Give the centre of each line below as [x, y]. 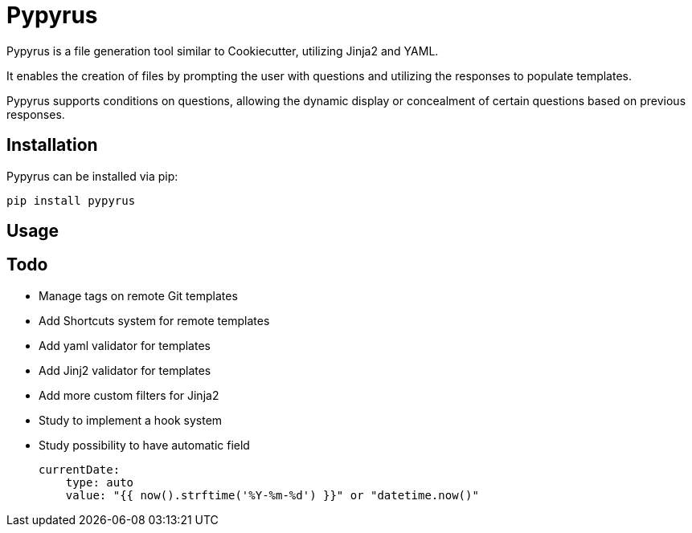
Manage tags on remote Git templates [138, 295]
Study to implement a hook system [131, 420]
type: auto [100, 482]
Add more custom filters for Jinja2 [129, 395]
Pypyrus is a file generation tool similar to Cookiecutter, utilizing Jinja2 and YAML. [223, 51]
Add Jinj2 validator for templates [125, 370]
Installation [52, 145]
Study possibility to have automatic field [144, 445]
